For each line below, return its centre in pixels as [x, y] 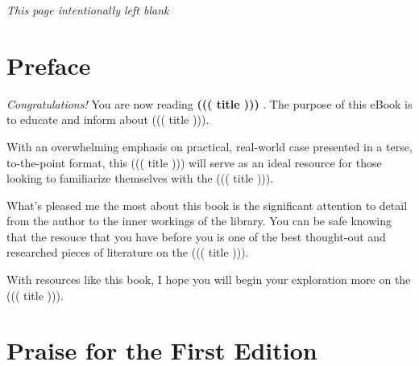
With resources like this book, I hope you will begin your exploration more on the [209, 280]
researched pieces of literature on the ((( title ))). [128, 252]
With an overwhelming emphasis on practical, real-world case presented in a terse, [209, 146]
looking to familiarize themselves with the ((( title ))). [140, 178]
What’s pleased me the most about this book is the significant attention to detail [207, 205]
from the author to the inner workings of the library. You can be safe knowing [199, 221]
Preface [49, 65]
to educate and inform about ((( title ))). [108, 119]
